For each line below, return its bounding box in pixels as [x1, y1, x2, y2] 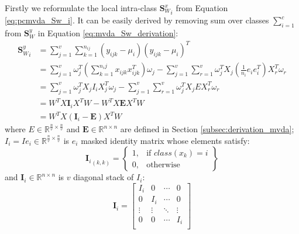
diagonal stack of [73, 171, 134, 183]
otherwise [146, 160, 180, 169]
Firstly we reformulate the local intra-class [5, 2, 157, 13]
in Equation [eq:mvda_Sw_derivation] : [37, 27, 178, 39]
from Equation [176, 2, 228, 13]
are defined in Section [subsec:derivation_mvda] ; [120, 123, 294, 135]
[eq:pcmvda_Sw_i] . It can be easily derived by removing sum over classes [5, 14, 269, 26]
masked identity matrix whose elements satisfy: [81, 134, 250, 146]
